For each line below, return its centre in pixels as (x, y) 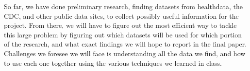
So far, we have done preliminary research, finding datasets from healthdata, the (124, 6)
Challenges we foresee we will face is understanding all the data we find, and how (125, 53)
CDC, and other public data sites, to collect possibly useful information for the (121, 16)
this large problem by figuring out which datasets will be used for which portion (123, 34)
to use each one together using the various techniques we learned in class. (113, 63)
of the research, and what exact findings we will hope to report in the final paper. (125, 44)
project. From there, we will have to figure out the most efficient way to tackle (120, 25)
